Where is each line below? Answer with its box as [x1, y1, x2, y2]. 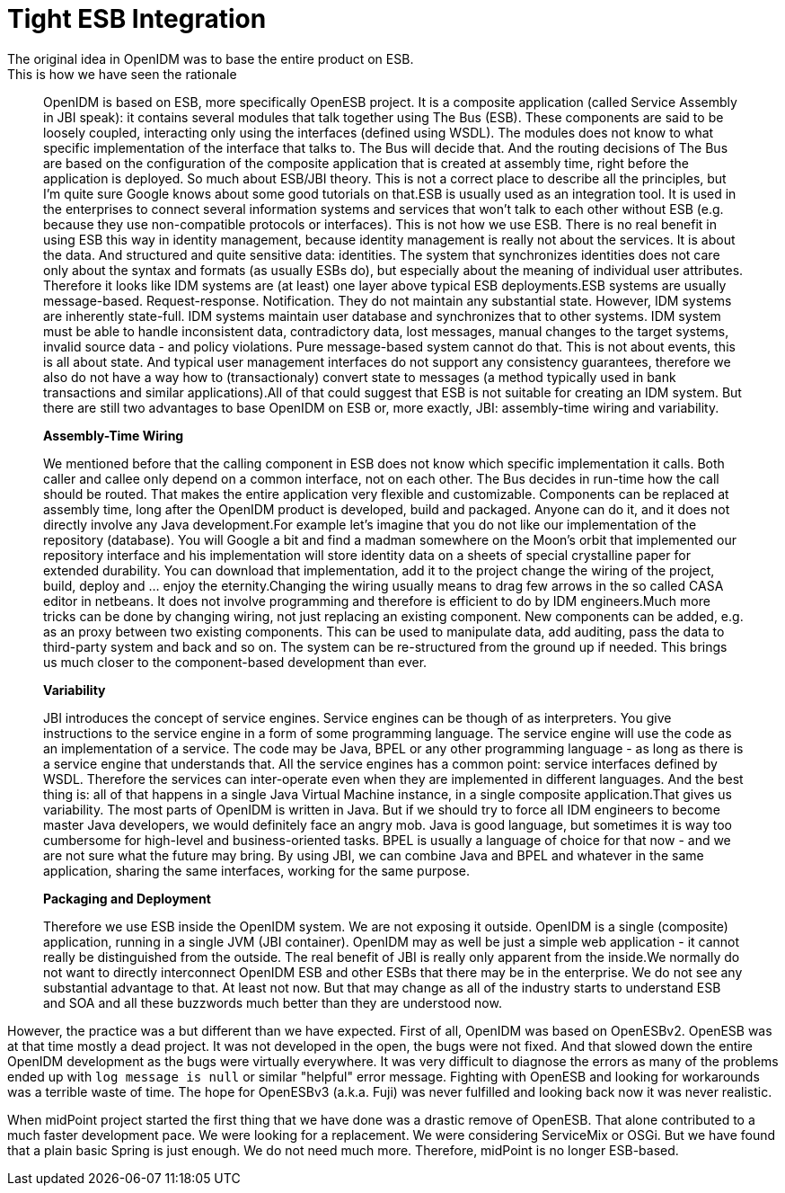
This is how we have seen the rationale [7, 66, 237, 82]
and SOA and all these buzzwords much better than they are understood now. [43, 994, 502, 1010]
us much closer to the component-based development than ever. [43, 654, 428, 670]
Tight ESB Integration [7, 4, 267, 34]
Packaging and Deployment [43, 890, 211, 906]
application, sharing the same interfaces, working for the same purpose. [43, 862, 470, 878]
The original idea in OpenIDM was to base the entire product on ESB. [7, 50, 414, 67]
